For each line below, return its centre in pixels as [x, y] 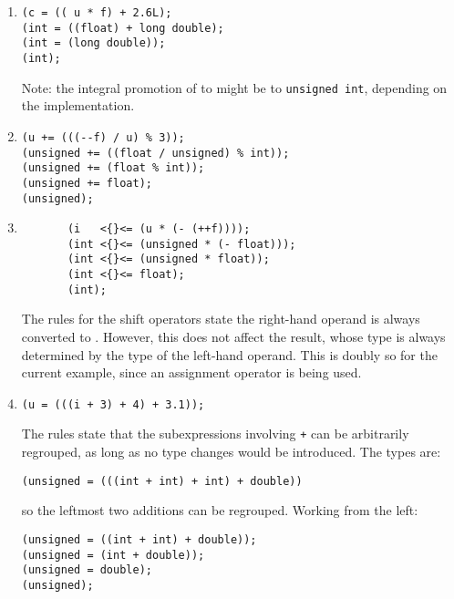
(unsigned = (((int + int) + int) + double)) [162, 481]
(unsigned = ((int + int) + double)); [139, 539]
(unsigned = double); [87, 570]
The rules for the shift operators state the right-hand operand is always [221, 319]
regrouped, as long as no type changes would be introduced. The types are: [231, 452]
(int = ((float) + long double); [123, 28]
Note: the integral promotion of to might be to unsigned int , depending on [234, 87]
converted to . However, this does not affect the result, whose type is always [233, 337]
